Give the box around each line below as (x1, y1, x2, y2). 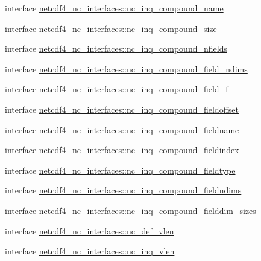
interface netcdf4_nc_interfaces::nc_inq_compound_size (5, 22, 217, 34)
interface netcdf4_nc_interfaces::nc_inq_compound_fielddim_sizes (5, 204, 256, 216)
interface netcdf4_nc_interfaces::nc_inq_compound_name (5, 2, 224, 14)
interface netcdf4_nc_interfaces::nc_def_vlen (5, 224, 174, 237)
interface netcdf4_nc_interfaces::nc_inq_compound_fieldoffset (5, 102, 239, 115)
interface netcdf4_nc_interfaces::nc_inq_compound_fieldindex (5, 143, 239, 156)
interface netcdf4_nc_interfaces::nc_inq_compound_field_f (5, 83, 228, 95)
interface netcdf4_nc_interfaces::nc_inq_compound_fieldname (5, 123, 239, 136)
